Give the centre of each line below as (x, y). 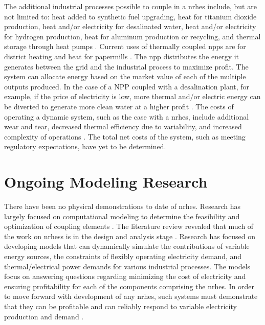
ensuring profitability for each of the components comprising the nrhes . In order (129, 286)
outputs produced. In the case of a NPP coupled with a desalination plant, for (127, 86)
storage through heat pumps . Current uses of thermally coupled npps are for (125, 46)
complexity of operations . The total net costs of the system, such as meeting (125, 136)
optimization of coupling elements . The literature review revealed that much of (129, 226)
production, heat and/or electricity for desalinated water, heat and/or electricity (130, 26)
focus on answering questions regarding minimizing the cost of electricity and (125, 276)
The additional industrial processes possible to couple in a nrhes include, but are (130, 6)
